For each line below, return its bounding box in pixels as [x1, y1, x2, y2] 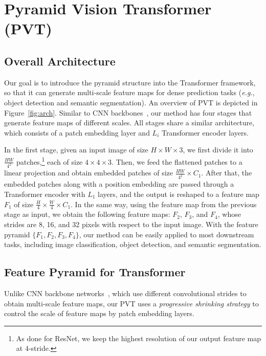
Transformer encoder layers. [161, 127, 249, 138]
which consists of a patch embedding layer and [4, 127, 150, 138]
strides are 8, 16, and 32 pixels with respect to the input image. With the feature [4, 218, 258, 229]
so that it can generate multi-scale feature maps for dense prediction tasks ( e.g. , [4, 87, 255, 98]
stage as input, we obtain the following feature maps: [4, 209, 170, 219]
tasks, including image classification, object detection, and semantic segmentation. [4, 239, 261, 250]
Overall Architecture [4, 53, 116, 69]
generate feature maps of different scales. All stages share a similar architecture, [4, 117, 255, 128]
